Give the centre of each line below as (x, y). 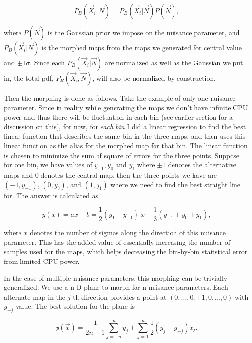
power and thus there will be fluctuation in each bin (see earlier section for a (118, 117)
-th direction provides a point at (118, 296)
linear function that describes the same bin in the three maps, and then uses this (125, 136)
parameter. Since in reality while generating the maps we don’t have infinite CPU (126, 107)
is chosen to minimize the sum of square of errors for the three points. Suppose (122, 155)
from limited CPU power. (42, 261)
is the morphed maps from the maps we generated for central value (142, 47)
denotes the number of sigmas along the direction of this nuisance (128, 232)
